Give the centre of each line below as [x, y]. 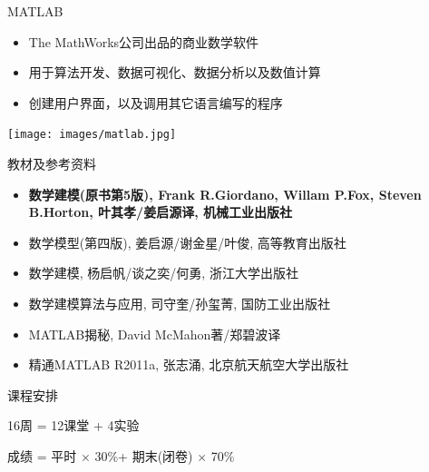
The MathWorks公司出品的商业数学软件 [144, 41]
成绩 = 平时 [42, 455]
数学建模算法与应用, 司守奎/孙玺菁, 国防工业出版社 [179, 303]
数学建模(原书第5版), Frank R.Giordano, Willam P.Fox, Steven [225, 194]
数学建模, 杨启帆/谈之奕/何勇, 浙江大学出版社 [163, 273]
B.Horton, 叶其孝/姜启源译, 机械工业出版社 [160, 212]
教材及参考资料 [52, 164]
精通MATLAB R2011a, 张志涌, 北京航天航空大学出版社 [189, 364]
